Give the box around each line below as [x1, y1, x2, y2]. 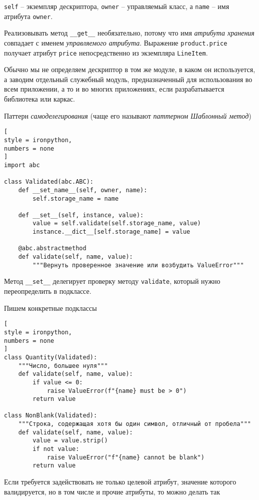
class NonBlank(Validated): [4, 412, 97, 419]
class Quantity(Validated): [4, 353, 97, 361]
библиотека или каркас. [4, 94, 75, 104]
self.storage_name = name [32, 195, 119, 202]
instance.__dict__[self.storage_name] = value [32, 228, 190, 236]
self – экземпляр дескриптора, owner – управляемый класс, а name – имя [4, 1, 229, 11]
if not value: [32, 445, 79, 453]
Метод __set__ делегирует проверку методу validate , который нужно [4, 276, 220, 286]
